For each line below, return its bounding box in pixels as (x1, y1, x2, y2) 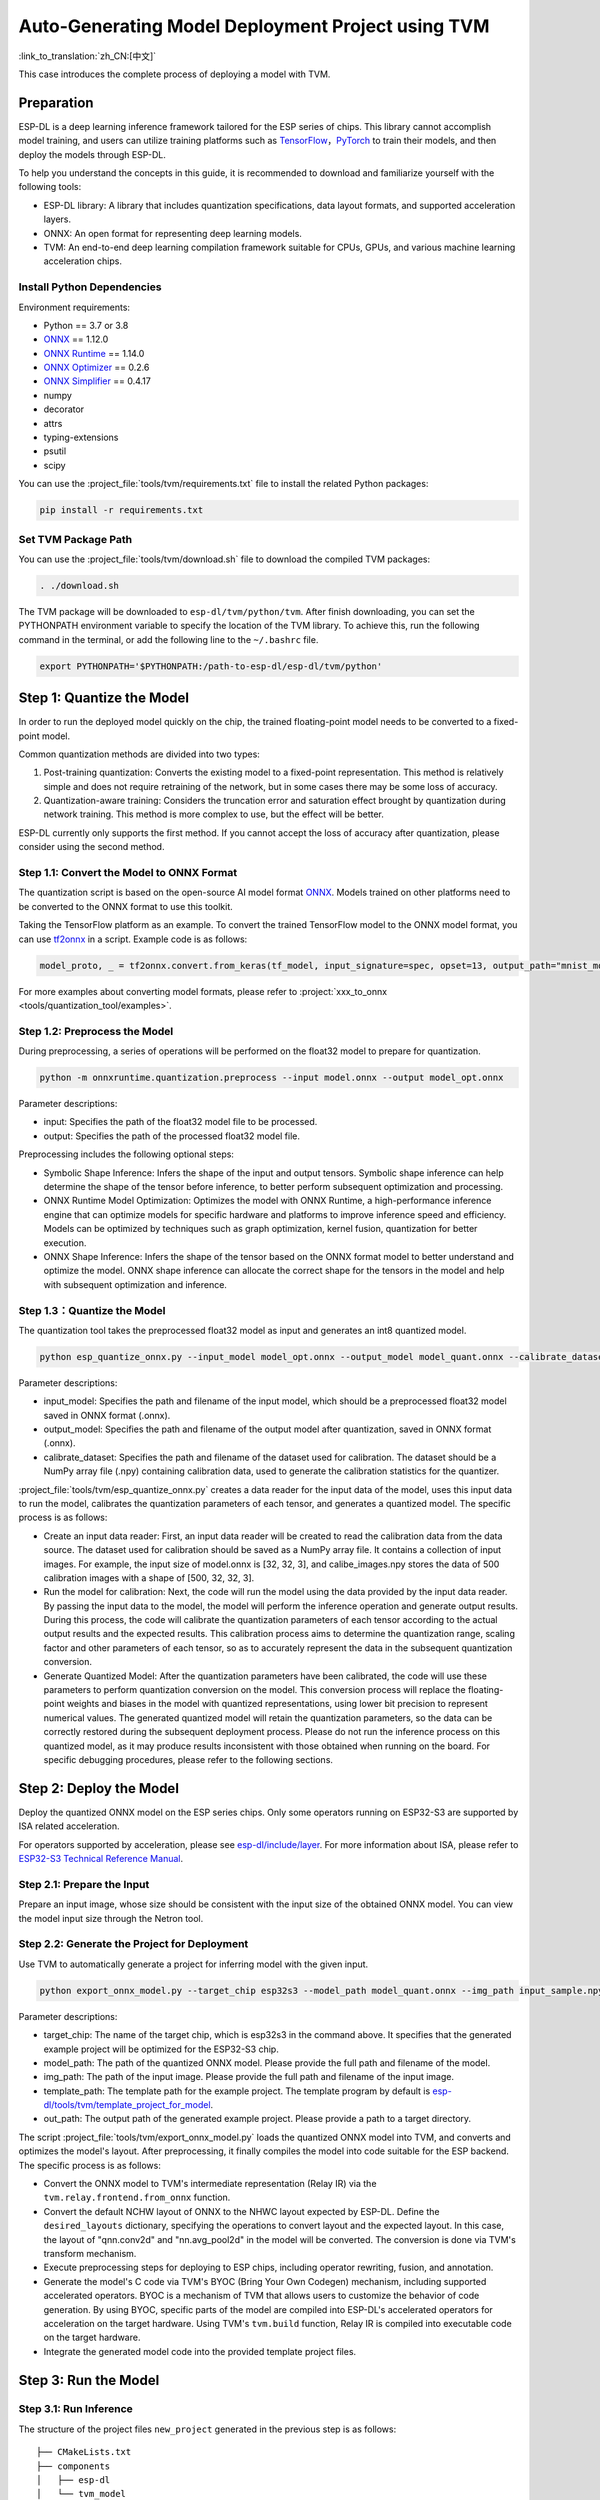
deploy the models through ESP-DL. (18, 148, 167, 160)
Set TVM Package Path (18, 532, 133, 546)
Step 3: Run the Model (18, 2371, 160, 2389)
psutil (43, 445, 67, 457)
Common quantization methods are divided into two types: (18, 748, 260, 760)
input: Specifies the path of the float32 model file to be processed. (43, 1116, 318, 1128)
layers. (43, 213, 72, 225)
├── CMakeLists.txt (36, 2446, 132, 2458)
